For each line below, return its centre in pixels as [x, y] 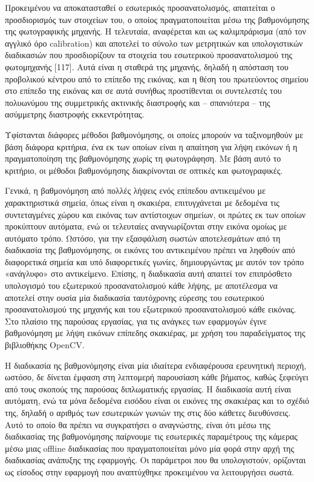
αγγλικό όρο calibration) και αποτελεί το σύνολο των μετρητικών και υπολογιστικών [154, 43]
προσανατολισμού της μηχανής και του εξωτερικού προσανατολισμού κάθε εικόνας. [151, 309]
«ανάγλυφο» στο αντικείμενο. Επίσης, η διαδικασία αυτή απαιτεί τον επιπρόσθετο [149, 273]
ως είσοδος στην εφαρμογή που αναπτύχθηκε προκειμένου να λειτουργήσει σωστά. [149, 471]
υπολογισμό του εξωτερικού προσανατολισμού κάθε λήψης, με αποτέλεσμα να [141, 286]
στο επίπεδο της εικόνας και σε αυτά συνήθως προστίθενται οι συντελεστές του [143, 91]
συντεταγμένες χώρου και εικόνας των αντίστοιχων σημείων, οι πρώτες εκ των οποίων [155, 214]
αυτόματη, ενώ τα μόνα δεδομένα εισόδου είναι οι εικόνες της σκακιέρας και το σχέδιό [157, 401]
